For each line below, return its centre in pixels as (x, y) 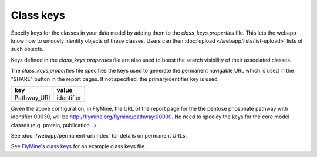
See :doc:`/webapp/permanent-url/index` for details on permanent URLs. (99, 136)
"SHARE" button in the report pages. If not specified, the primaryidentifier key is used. (115, 78)
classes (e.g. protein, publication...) (53, 125)
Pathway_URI (32, 98)
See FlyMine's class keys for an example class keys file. (78, 146)
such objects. (27, 49)
